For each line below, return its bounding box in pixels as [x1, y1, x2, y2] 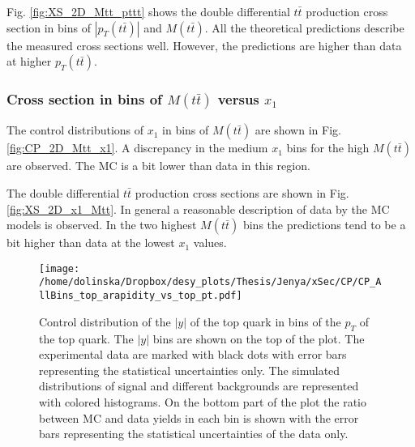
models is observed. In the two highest [6, 216, 197, 233]
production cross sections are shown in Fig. [135, 185, 349, 201]
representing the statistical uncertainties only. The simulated [39, 361, 340, 378]
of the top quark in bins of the [190, 313, 341, 330]
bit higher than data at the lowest [6, 234, 175, 251]
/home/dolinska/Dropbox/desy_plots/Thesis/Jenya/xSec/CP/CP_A [39, 276, 382, 288]
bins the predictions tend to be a [242, 216, 406, 233]
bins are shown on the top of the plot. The [152, 330, 365, 347]
